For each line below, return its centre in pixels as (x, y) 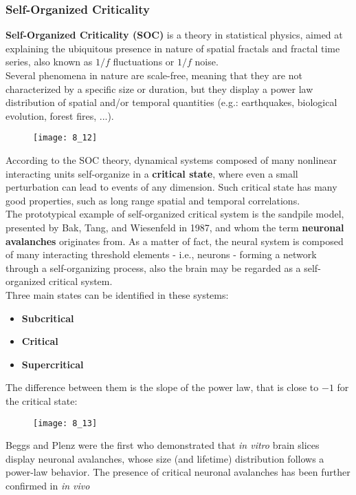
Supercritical (53, 364)
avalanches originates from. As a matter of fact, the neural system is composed (175, 241)
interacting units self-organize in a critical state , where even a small (152, 173)
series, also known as (49, 62)
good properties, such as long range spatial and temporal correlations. (153, 200)
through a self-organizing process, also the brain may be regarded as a (153, 267)
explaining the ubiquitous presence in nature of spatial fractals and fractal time (173, 48)
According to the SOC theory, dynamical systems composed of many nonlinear (171, 160)
